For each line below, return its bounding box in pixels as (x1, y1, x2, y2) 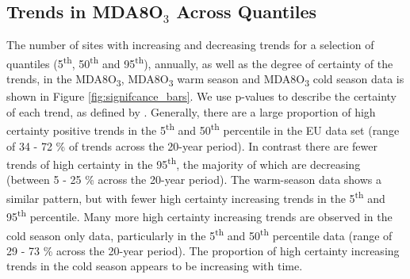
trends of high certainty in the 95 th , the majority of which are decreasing (6, 154, 361, 172)
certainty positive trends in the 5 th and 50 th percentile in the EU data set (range (6, 120, 400, 139)
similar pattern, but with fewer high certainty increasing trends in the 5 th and (6, 188, 385, 206)
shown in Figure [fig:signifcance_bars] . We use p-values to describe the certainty (6, 88, 397, 105)
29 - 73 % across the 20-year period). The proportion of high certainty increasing (6, 242, 400, 258)
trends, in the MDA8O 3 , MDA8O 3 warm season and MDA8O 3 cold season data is (6, 71, 404, 89)
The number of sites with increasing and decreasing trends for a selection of (6, 36, 374, 53)
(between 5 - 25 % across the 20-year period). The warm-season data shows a (6, 171, 382, 188)
